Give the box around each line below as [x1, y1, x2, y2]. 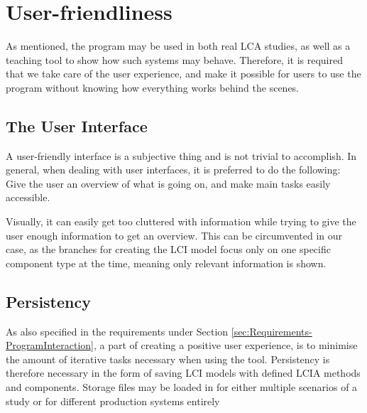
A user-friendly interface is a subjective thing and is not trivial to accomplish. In [6, 148, 357, 163]
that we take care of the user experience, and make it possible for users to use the [6, 66, 361, 81]
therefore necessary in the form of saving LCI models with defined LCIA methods [6, 365, 361, 380]
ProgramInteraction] [6, 338, 94, 353]
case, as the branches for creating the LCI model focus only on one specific [6, 242, 331, 257]
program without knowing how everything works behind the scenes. [6, 80, 300, 95]
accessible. [6, 190, 50, 205]
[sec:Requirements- [231, 323, 312, 338]
